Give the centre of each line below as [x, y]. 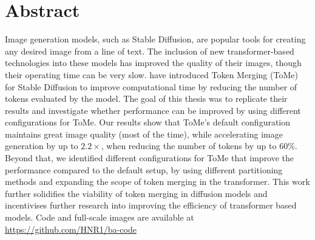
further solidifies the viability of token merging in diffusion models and [136, 193]
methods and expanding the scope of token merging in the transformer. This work [157, 182]
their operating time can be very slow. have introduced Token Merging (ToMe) [151, 74]
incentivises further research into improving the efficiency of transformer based [151, 205]
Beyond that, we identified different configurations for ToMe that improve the [150, 158]
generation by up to [42, 146]
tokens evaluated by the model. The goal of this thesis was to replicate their [146, 98]
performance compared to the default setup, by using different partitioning [144, 169]
